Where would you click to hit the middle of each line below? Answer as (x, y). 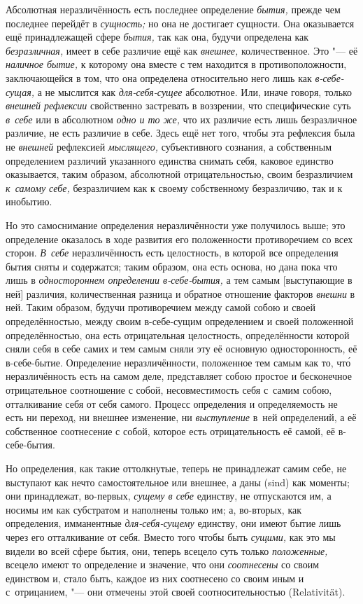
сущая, (20, 91)
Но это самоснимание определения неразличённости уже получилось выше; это (176, 225)
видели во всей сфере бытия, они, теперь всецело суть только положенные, (167, 550)
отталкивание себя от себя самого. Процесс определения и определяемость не (172, 403)
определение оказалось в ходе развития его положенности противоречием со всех (179, 239)
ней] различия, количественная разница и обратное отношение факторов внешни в (180, 293)
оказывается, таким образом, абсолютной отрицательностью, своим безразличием (179, 174)
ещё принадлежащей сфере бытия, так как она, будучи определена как (157, 37)
